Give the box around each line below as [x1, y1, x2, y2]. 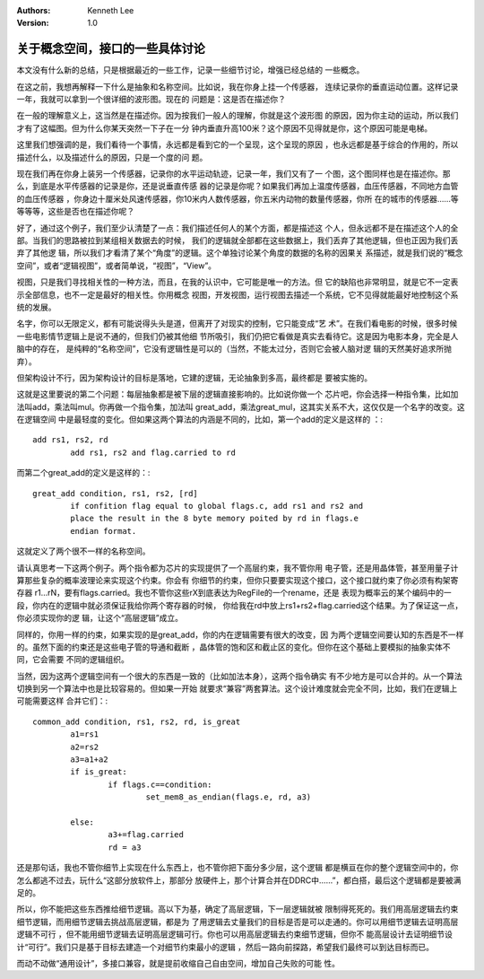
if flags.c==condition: [108, 779, 212, 790]
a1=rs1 [70, 730, 99, 739]
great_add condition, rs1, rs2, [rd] [32, 488, 199, 498]
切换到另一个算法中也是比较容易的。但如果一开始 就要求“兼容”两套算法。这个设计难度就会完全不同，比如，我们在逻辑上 [16, 683, 458, 695]
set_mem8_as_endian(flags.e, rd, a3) [145, 792, 312, 802]
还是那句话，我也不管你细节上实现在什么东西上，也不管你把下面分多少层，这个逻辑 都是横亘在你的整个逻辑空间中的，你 [16, 862, 459, 873]
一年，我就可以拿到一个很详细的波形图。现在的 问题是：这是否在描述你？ [16, 94, 286, 105]
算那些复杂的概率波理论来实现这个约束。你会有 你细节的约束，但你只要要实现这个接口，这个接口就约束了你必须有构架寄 [16, 574, 459, 585]
